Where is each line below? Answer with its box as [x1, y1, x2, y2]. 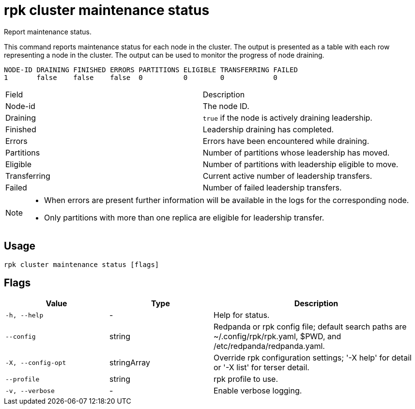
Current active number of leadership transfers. [202, 171, 372, 181]
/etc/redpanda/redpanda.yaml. [214, 341, 325, 351]
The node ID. [202, 101, 249, 111]
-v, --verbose [5, 387, 55, 394]
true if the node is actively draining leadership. [202, 112, 372, 123]
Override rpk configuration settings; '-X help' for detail [214, 353, 412, 363]
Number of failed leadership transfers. [202, 182, 342, 192]
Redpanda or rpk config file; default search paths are [214, 322, 407, 332]
